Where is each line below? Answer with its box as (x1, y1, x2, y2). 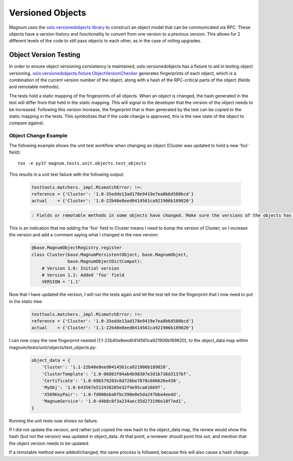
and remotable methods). (9, 84, 60, 90)
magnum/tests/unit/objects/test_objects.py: (9, 344, 97, 350)
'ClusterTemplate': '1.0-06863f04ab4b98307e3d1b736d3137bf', (42, 371, 191, 377)
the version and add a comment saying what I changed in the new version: (9, 232, 159, 238)
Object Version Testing (9, 51, 81, 59)
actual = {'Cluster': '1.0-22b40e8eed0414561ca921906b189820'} (31, 198, 194, 204)
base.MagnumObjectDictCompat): (67, 259, 143, 264)
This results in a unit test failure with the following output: (9, 171, 125, 177)
